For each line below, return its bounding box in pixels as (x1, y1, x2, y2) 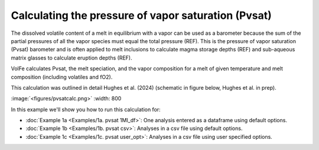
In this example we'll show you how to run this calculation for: (11, 106, 161, 113)
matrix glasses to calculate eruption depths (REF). (11, 54, 132, 61)
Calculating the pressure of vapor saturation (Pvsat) (11, 9, 272, 22)
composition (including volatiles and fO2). (11, 73, 113, 80)
